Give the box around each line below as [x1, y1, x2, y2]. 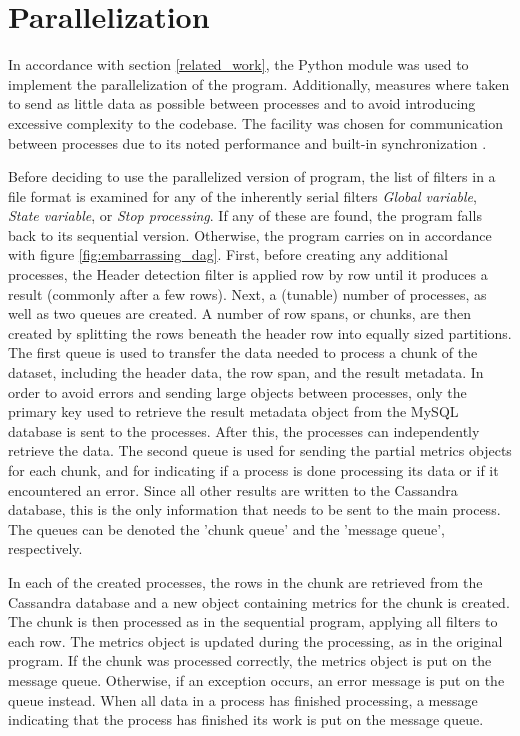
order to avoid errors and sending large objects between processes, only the [8, 381, 467, 402]
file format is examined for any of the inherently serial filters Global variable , [8, 185, 477, 206]
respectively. [8, 538, 83, 559]
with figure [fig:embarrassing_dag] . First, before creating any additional [8, 244, 448, 265]
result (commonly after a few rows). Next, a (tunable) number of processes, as [8, 283, 487, 304]
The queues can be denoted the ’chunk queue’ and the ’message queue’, [8, 518, 445, 539]
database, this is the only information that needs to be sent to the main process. [8, 499, 501, 520]
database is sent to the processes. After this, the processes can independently [8, 420, 480, 441]
